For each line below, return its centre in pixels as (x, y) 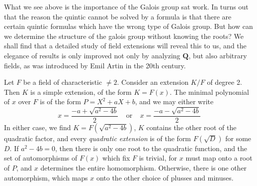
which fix (116, 158)
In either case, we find (38, 127)
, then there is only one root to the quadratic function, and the (151, 148)
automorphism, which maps (46, 177)
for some (238, 138)
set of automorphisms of (41, 158)
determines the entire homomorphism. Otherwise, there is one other (144, 168)
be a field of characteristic (63, 82)
